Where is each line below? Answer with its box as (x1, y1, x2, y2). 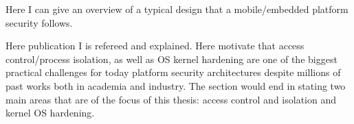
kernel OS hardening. (5, 106, 95, 120)
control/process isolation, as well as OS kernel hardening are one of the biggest (5, 51, 338, 66)
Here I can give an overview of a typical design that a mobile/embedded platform (5, 2, 349, 16)
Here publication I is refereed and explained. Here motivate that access (5, 38, 305, 53)
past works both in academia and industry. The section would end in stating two (5, 78, 346, 92)
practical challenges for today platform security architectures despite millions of (5, 65, 341, 79)
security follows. (5, 15, 73, 29)
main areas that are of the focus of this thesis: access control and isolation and (5, 92, 336, 106)
